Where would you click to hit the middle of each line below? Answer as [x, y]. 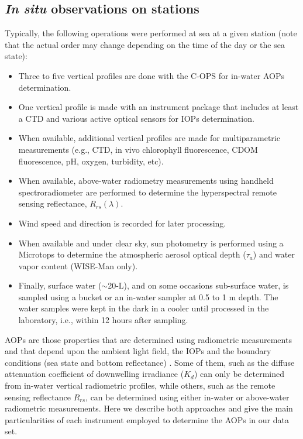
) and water [274, 254]
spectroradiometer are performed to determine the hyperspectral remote [147, 192]
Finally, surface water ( [60, 285]
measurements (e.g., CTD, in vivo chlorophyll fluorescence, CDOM [138, 149]
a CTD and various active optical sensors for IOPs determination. [136, 118]
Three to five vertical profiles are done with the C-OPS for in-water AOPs [151, 75]
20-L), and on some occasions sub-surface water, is [198, 285]
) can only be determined [239, 374]
